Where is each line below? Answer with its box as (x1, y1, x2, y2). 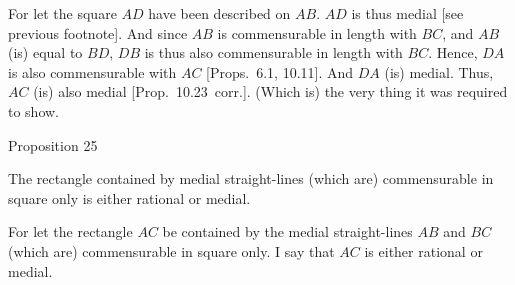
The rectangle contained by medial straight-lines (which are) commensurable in (8, 168, 494, 189)
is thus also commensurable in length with (144, 42, 403, 63)
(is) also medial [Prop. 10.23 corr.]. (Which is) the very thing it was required (33, 81, 508, 102)
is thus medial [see (351, 3, 464, 23)
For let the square (8, 3, 117, 23)
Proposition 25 (8, 134, 98, 155)
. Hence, (428, 42, 478, 63)
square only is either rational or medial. (8, 187, 251, 208)
